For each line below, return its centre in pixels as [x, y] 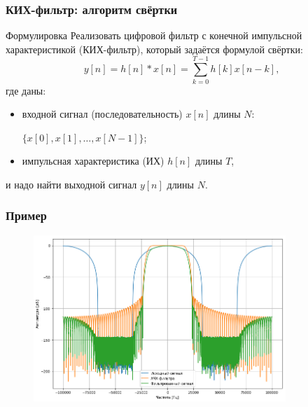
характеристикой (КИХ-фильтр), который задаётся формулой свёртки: [154, 49]
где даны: [26, 90]
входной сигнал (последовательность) [102, 114]
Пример [26, 215]
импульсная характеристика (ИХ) [93, 161]
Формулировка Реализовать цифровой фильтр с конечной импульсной [154, 35]
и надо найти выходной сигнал [71, 184]
